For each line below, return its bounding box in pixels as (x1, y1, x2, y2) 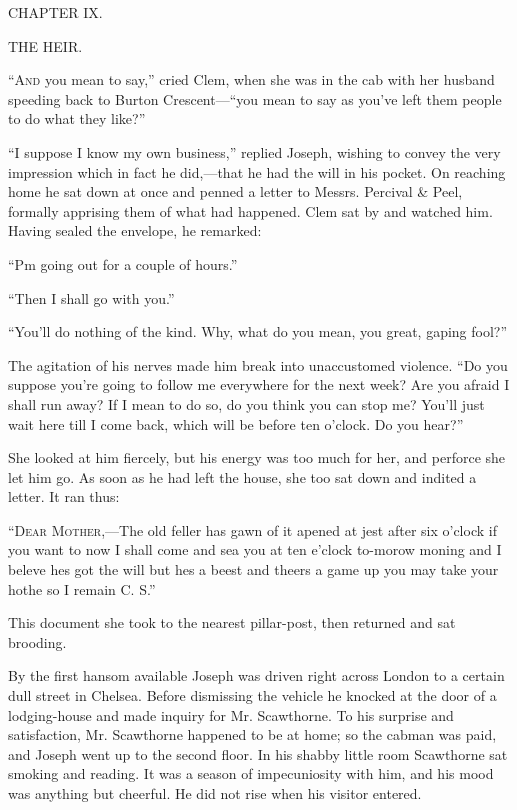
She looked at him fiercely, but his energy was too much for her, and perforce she (8, 447, 506, 468)
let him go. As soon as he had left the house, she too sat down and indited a (8, 466, 477, 487)
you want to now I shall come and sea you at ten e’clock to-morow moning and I (8, 539, 502, 560)
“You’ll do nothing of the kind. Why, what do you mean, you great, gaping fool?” (8, 321, 508, 342)
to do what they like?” (8, 108, 146, 129)
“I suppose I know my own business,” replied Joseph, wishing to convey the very (8, 141, 501, 162)
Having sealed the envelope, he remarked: (8, 220, 262, 241)
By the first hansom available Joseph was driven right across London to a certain (8, 665, 505, 686)
